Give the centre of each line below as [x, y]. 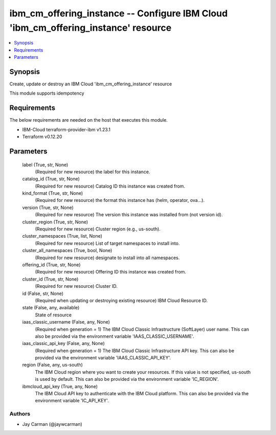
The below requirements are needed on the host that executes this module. [89, 120]
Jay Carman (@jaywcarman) [52, 424]
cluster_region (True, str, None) [55, 222]
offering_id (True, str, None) [52, 265]
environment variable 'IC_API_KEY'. [72, 401]
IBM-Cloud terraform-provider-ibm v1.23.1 [66, 129]
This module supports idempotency [47, 93]
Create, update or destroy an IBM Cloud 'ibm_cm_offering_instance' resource [91, 84]
